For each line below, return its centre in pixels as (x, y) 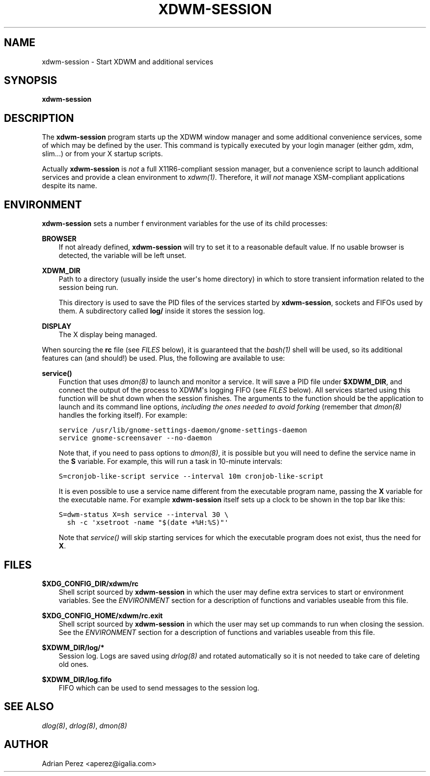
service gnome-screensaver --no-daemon (135, 438)
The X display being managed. (108, 335)
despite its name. (69, 186)
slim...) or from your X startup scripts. (102, 154)
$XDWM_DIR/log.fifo (77, 679)
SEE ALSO (29, 707)
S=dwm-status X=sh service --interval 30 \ (144, 515)
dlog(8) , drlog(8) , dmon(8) (84, 725)
